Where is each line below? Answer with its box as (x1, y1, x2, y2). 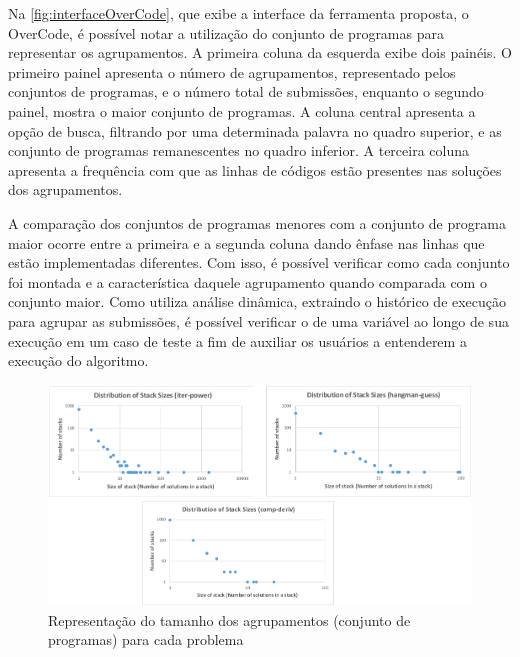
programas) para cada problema (48, 629, 244, 650)
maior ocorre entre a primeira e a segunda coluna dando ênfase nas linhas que (8, 232, 485, 253)
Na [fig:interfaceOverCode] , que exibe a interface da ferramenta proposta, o (8, 3, 469, 23)
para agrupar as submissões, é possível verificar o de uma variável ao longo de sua (8, 310, 509, 331)
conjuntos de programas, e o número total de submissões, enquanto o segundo (8, 81, 484, 102)
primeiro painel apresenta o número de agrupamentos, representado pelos (8, 61, 456, 82)
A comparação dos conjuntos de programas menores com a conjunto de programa (8, 212, 506, 233)
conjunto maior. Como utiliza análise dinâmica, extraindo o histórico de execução (8, 291, 507, 312)
